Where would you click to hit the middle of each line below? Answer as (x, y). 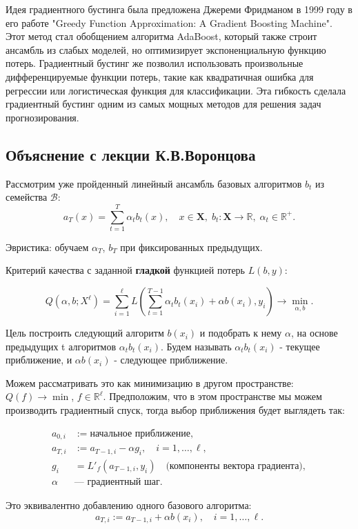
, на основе (314, 333)
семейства (27, 197)
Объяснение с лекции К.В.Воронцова (131, 154)
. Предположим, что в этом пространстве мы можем (212, 396)
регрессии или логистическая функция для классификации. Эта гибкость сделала (176, 90)
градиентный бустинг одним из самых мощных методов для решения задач (163, 104)
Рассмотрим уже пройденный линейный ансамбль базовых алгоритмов (154, 183)
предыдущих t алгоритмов (61, 346)
